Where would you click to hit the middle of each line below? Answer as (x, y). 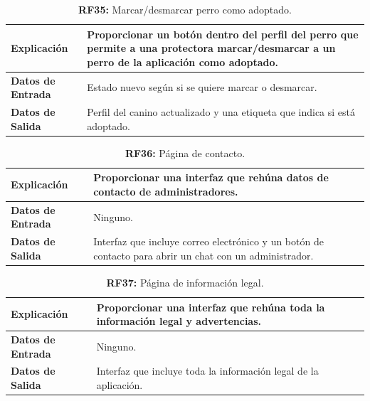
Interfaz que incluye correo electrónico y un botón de (208, 241)
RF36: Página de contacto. (185, 153)
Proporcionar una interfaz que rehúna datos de (211, 177)
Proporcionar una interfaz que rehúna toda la (211, 307)
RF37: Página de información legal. (185, 282)
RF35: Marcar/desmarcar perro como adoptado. (185, 9)
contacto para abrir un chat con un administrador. (203, 255)
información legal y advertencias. (179, 321)
